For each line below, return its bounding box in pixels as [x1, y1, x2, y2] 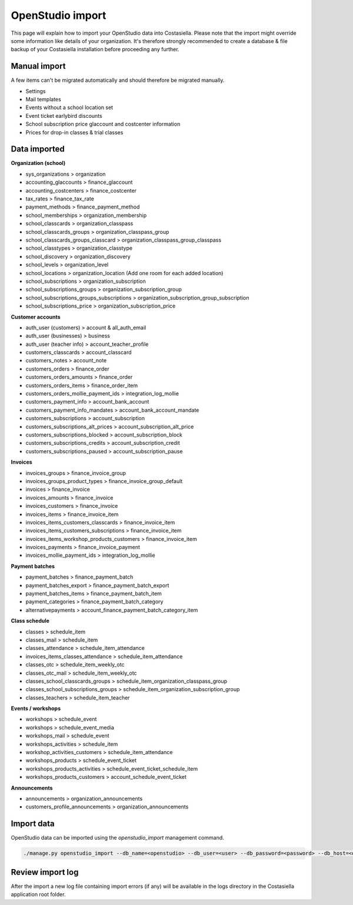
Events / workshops [11, 705, 61, 712]
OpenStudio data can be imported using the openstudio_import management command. [11, 834, 225, 841]
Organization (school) [11, 160, 66, 167]
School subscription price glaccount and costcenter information [25, 121, 181, 128]
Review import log [11, 867, 79, 877]
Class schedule [11, 617, 50, 625]
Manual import [11, 61, 66, 71]
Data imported [11, 144, 65, 154]
